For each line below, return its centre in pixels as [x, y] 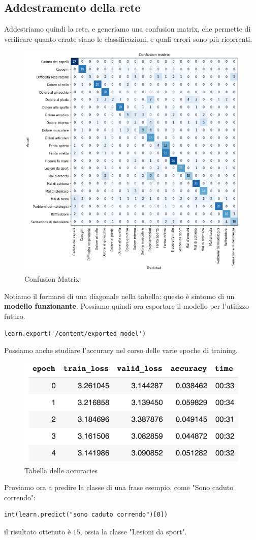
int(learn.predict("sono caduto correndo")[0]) [86, 515]
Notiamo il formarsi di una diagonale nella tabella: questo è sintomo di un [119, 296]
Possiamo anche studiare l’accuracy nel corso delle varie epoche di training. [121, 350]
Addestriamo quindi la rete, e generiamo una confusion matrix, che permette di [127, 29]
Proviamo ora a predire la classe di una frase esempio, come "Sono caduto [119, 487]
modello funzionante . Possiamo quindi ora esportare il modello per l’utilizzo [127, 306]
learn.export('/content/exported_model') [75, 333]
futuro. [15, 316]
